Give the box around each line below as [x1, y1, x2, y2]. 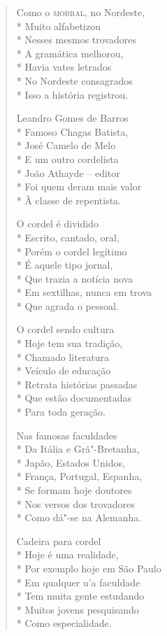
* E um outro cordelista [16, 151, 119, 166]
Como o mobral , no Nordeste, [16, 5, 145, 19]
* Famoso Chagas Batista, [16, 124, 129, 139]
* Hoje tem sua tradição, [16, 336, 123, 351]
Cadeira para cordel [16, 533, 101, 548]
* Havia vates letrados [16, 59, 112, 74]
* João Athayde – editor [16, 165, 120, 180]
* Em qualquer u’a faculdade [16, 574, 140, 589]
